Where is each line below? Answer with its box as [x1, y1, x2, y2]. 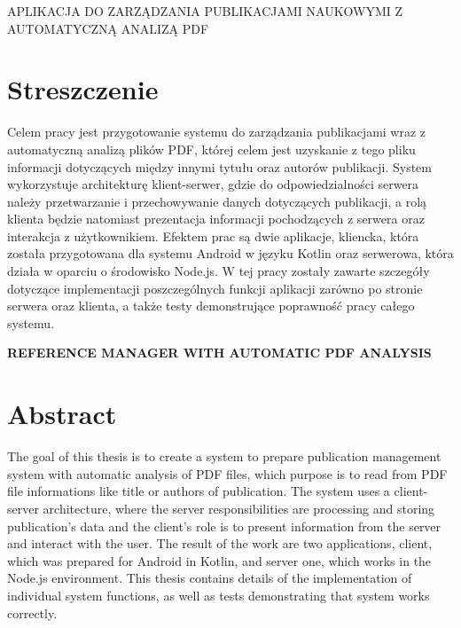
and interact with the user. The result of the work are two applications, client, [7, 534, 433, 553]
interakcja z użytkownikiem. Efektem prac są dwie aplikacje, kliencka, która [7, 226, 419, 245]
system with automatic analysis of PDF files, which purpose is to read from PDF [7, 464, 448, 483]
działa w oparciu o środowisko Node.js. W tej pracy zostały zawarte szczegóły [7, 262, 430, 280]
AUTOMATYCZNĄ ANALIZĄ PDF [7, 19, 209, 37]
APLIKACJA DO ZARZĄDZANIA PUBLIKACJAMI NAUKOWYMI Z [7, 2, 403, 20]
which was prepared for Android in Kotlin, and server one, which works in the [7, 551, 432, 569]
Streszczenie [7, 71, 159, 107]
